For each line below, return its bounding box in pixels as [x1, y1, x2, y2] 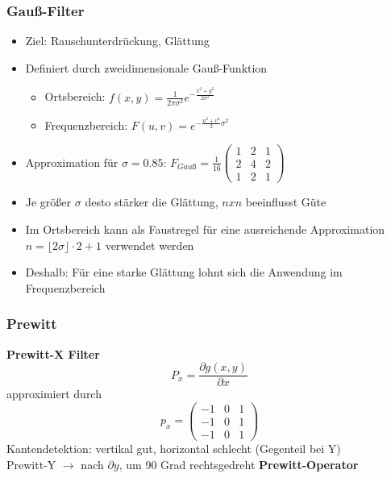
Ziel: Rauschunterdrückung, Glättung [25, 32, 210, 49]
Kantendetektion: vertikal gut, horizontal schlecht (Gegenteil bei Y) [6, 439, 341, 456]
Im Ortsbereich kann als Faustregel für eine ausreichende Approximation [25, 220, 385, 237]
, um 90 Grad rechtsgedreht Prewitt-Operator [119, 455, 359, 472]
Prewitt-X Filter [6, 345, 100, 362]
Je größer [25, 193, 72, 210]
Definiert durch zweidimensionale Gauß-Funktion [25, 59, 268, 76]
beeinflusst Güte [245, 193, 327, 210]
